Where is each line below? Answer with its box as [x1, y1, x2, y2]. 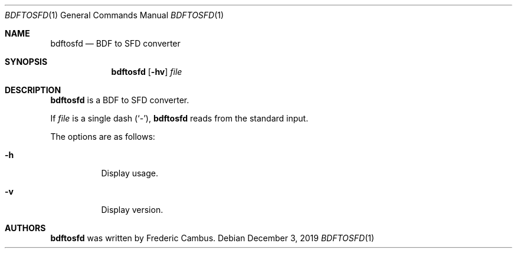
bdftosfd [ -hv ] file [111, 67, 182, 77]
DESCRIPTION [5, 85, 61, 95]
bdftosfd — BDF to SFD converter [50, 38, 181, 48]
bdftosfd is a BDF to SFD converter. [50, 95, 189, 105]
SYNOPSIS [5, 57, 48, 67]
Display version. [101, 205, 163, 215]
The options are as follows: [50, 132, 155, 142]
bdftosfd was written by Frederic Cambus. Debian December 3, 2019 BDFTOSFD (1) [50, 233, 375, 243]
